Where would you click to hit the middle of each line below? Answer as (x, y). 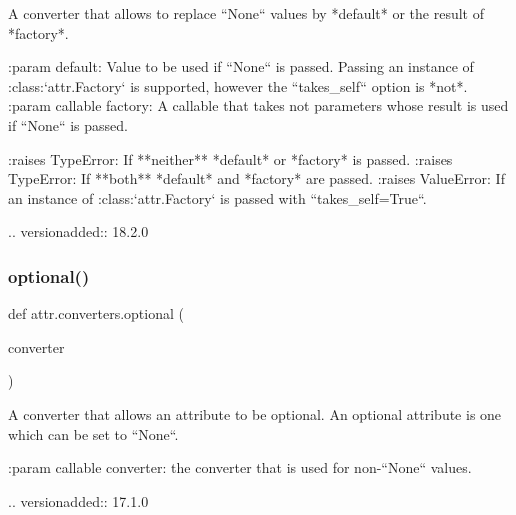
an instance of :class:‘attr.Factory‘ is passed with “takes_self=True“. (217, 197)
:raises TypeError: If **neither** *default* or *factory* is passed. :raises (230, 158)
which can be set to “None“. (93, 433)
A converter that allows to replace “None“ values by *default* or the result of (246, 13)
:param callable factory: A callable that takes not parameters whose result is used (258, 105)
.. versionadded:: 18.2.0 (78, 231)
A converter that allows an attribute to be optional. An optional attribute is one (255, 413)
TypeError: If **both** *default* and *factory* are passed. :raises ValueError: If (256, 178)
